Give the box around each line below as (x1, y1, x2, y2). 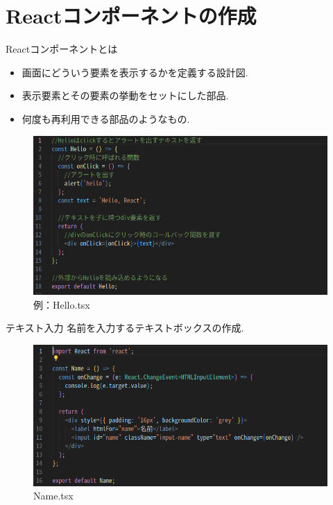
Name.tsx (33, 488, 74, 503)
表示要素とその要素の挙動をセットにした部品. (22, 88, 229, 103)
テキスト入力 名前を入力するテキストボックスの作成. (6, 320, 244, 335)
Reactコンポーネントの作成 (6, 1, 257, 30)
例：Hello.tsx (33, 297, 90, 311)
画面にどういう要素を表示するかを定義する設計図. (22, 65, 248, 79)
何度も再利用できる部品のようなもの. (22, 111, 190, 126)
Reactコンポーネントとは (6, 42, 118, 56)
